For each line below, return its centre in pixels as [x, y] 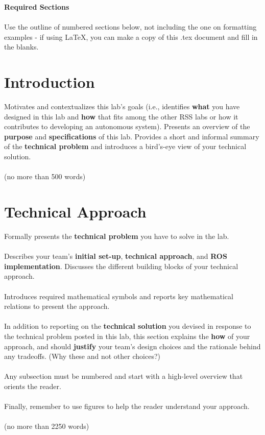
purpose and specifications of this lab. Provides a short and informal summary [132, 136]
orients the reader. [33, 386]
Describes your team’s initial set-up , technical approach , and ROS [116, 256]
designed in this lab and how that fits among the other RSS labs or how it [121, 116]
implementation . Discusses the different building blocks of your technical [121, 266]
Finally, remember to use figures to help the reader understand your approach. [127, 406]
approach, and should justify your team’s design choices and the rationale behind [132, 346]
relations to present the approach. [57, 306]
